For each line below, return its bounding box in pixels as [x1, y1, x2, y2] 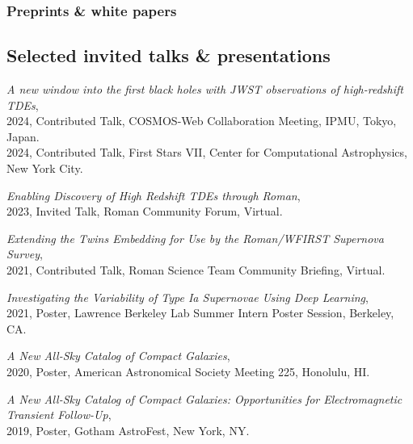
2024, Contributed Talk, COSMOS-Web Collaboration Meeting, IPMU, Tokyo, [6, 112, 397, 129]
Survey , [6, 245, 43, 262]
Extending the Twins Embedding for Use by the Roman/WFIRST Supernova [6, 229, 384, 246]
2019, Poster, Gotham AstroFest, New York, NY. [6, 421, 250, 438]
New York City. [6, 160, 83, 177]
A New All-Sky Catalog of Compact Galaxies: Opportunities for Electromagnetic [6, 390, 402, 407]
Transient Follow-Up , [6, 406, 112, 423]
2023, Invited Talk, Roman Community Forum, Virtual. [6, 203, 283, 220]
